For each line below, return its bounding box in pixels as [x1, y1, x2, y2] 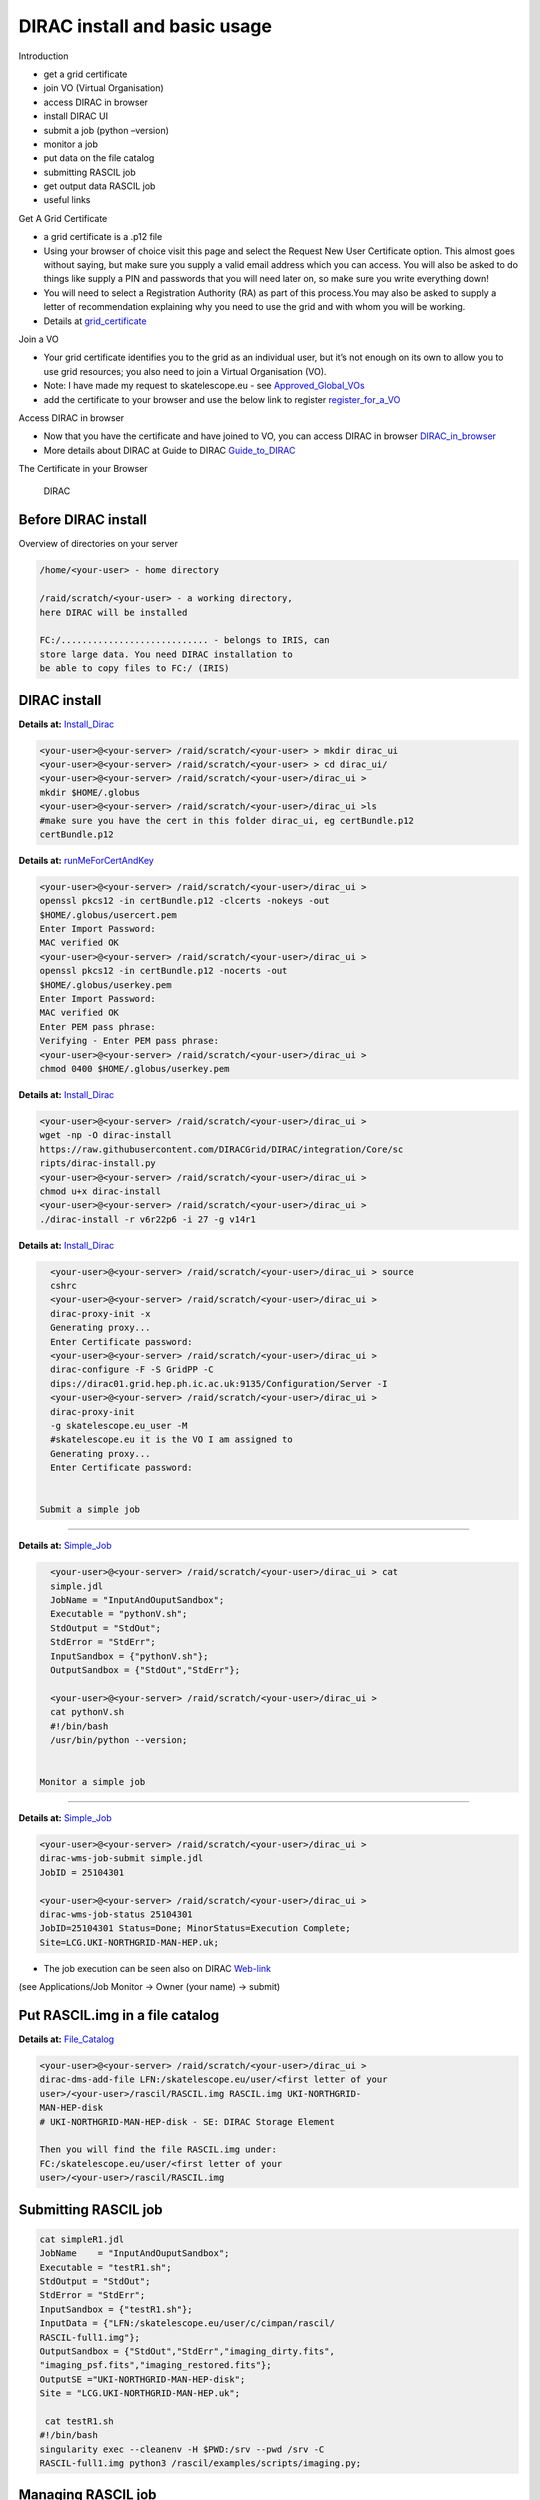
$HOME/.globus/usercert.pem [39, 909, 177, 920]
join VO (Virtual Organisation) [43, 82, 164, 94]
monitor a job [43, 138, 99, 150]
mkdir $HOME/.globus [39, 786, 140, 798]
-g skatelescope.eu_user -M [50, 1420, 188, 1431]
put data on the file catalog [43, 152, 155, 164]
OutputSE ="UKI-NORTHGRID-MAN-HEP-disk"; [39, 2373, 246, 2385]
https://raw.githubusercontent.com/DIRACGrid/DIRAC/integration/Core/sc [39, 1143, 404, 1155]
